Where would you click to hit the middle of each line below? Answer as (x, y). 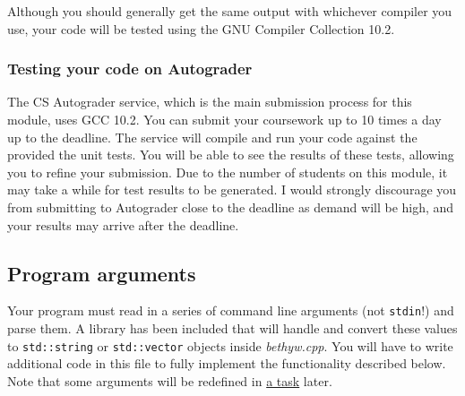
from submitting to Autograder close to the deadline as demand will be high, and (231, 207)
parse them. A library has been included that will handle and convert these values (232, 328)
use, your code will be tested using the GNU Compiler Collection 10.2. (201, 28)
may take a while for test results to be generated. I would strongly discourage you (232, 189)
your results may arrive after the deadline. (123, 224)
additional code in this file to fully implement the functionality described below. (227, 363)
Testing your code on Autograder (130, 69)
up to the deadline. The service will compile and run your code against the (212, 137)
